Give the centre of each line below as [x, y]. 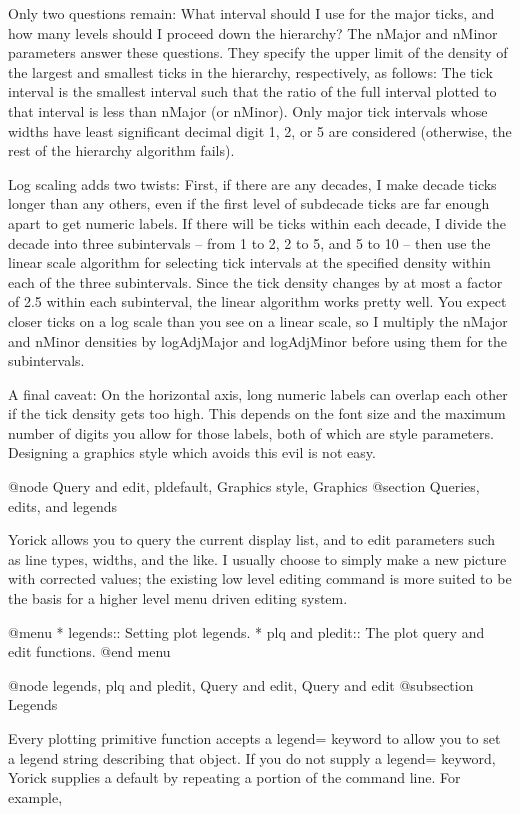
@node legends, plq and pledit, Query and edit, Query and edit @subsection [241, 684]
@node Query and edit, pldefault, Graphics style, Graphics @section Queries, [244, 486]
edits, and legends [63, 505]
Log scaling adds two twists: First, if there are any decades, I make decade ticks [252, 183]
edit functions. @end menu [89, 651]
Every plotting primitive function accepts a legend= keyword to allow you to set [254, 738]
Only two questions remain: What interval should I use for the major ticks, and [251, 13]
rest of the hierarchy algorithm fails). [121, 150]
